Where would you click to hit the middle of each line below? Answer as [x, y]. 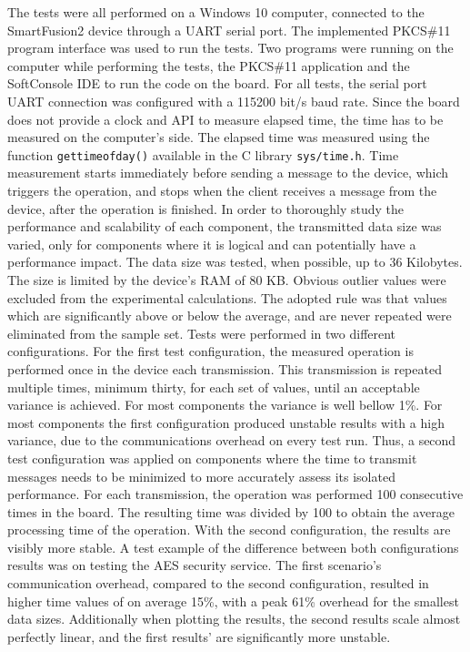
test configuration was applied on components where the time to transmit [212, 458]
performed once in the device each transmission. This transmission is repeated [225, 368]
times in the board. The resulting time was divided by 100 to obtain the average [231, 511]
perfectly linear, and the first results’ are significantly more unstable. [199, 636]
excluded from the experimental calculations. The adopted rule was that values [227, 297]
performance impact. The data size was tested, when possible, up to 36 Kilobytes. [235, 262]
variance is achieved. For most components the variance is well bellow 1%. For [225, 405]
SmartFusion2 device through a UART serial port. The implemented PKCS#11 [229, 30]
